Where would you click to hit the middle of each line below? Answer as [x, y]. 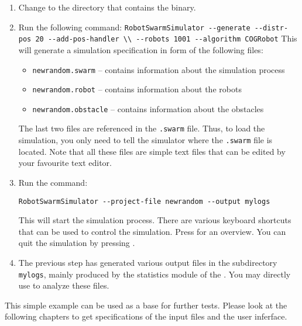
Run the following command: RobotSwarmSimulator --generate [134, 27]
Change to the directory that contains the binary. [107, 7]
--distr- [271, 28]
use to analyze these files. [64, 285]
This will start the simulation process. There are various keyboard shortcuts [155, 220]
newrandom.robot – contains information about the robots [137, 89]
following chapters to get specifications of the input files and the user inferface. [146, 316]
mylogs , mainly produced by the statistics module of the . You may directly [155, 274]
